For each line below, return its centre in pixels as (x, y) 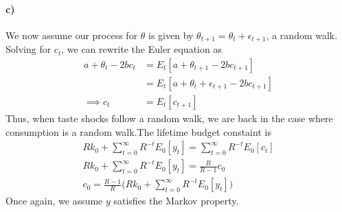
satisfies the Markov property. (176, 201)
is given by (171, 35)
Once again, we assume (54, 201)
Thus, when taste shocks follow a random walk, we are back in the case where (169, 118)
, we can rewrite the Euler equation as (141, 49)
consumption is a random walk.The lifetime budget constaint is (138, 131)
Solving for (28, 49)
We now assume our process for (72, 35)
